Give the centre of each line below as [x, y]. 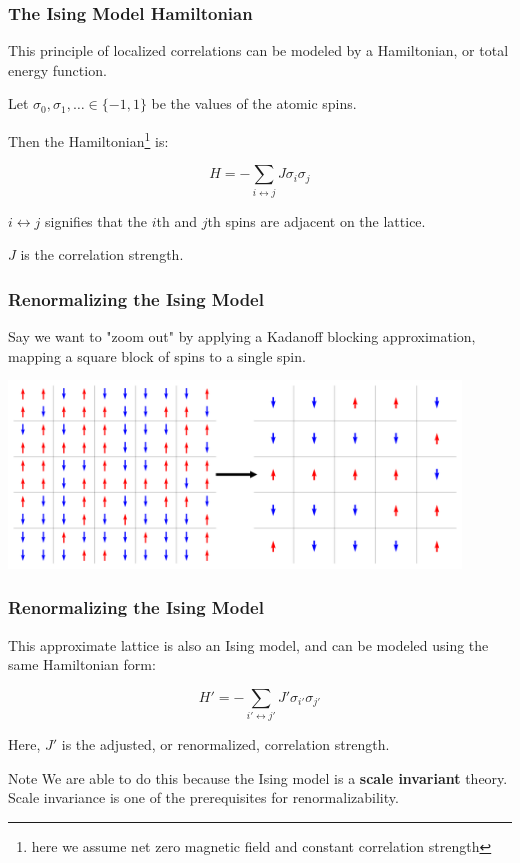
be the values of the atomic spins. [254, 103]
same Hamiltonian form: [82, 664]
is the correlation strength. [102, 254]
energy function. [57, 69]
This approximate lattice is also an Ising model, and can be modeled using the [248, 644]
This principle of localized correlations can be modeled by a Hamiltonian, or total [258, 50]
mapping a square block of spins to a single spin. [157, 355]
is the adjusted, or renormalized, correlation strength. [225, 744]
